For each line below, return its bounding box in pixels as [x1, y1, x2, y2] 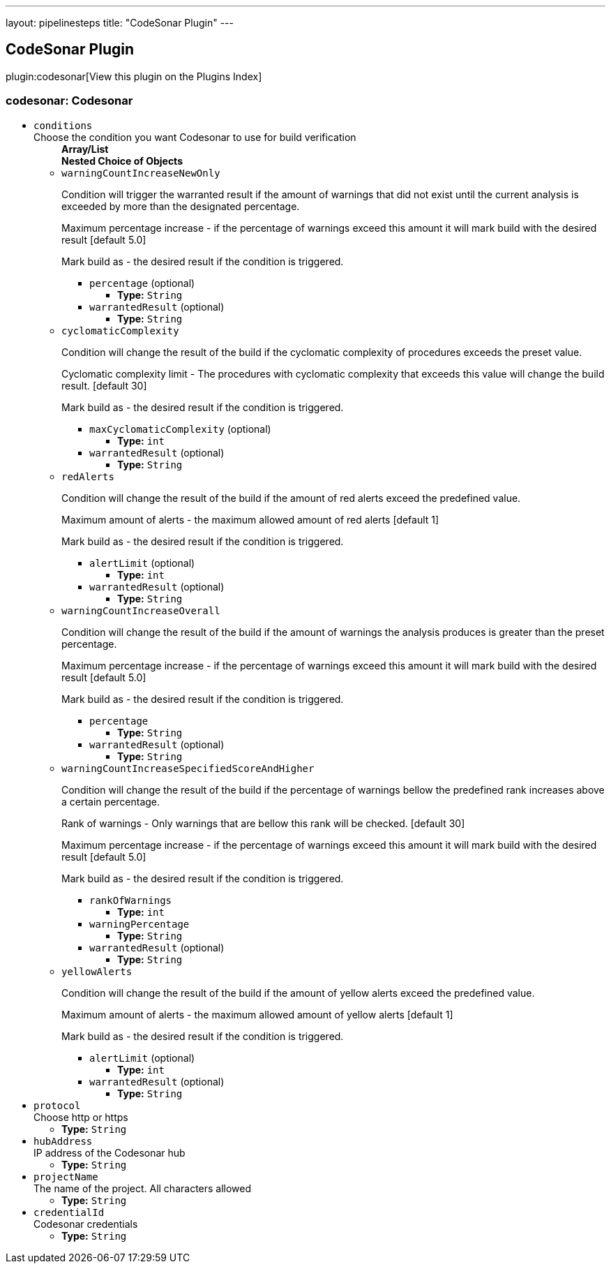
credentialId [33, 1206, 105, 1218]
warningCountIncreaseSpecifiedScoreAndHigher [61, 762, 315, 774]
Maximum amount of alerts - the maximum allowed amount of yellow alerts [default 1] [61, 1008, 453, 1021]
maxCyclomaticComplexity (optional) [89, 422, 271, 435]
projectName [33, 1171, 98, 1182]
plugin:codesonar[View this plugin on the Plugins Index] [6, 70, 262, 82]
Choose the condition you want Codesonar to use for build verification [33, 131, 356, 143]
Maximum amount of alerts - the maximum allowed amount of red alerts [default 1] [61, 513, 439, 526]
